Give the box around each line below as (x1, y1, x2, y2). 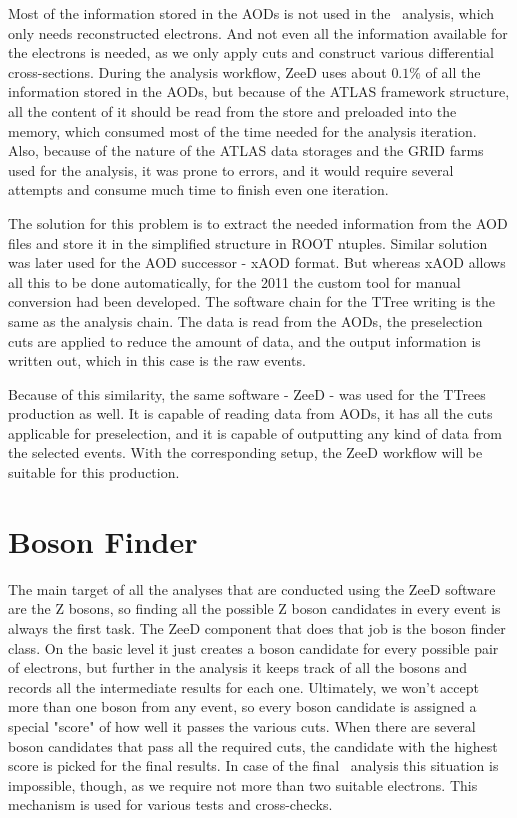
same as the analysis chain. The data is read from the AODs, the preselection (8, 310, 483, 331)
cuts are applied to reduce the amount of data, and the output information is (8, 330, 481, 351)
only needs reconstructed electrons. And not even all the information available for (8, 22, 508, 43)
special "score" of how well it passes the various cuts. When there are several (8, 715, 476, 736)
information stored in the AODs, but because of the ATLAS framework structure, (8, 81, 510, 102)
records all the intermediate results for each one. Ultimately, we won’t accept (8, 676, 479, 697)
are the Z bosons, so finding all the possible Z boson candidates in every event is (8, 598, 501, 619)
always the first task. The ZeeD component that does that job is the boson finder (8, 617, 506, 638)
